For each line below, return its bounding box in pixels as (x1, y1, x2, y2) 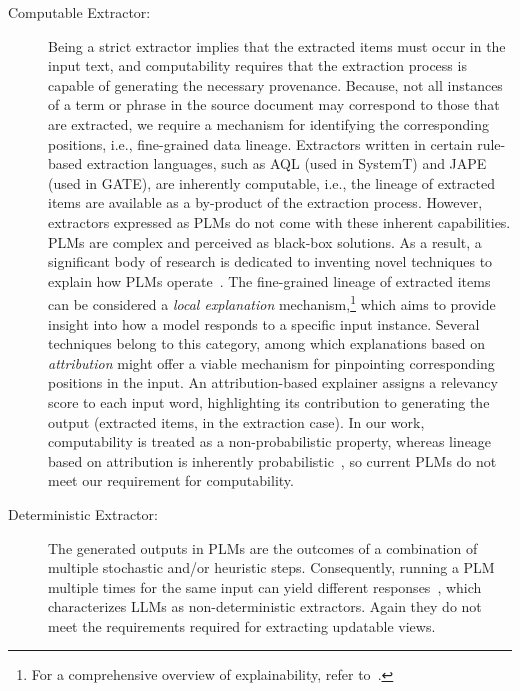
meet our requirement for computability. (48, 470, 294, 491)
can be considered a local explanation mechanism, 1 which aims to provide (48, 291, 496, 314)
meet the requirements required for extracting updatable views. (48, 615, 436, 636)
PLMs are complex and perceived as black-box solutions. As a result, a (48, 231, 482, 252)
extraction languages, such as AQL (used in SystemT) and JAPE (86, 153, 487, 174)
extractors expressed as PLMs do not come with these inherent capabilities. (48, 211, 511, 232)
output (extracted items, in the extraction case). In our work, (48, 411, 425, 432)
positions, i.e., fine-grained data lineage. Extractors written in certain (48, 133, 473, 154)
